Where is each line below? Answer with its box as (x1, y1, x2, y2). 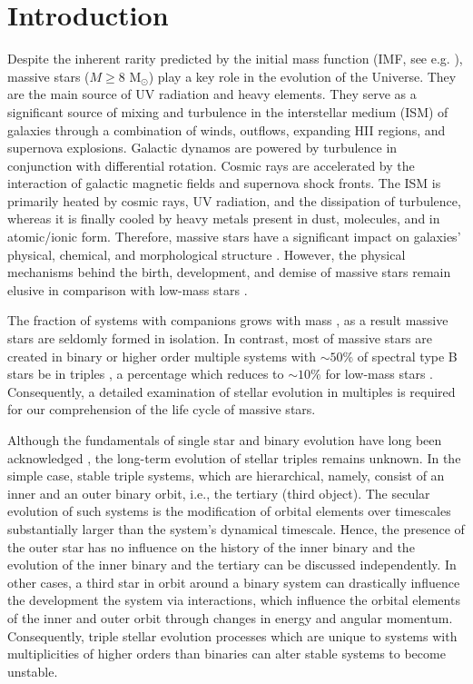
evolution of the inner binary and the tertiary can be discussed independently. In (7, 555, 457, 574)
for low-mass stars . (325, 364, 433, 383)
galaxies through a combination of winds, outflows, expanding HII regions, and (7, 120, 446, 139)
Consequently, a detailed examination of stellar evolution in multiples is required (7, 382, 456, 401)
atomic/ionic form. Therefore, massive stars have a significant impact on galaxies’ (7, 227, 461, 246)
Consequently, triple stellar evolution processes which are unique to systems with (7, 626, 458, 645)
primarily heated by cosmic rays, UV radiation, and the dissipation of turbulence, (7, 191, 461, 210)
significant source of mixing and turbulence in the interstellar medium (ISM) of (7, 102, 448, 121)
